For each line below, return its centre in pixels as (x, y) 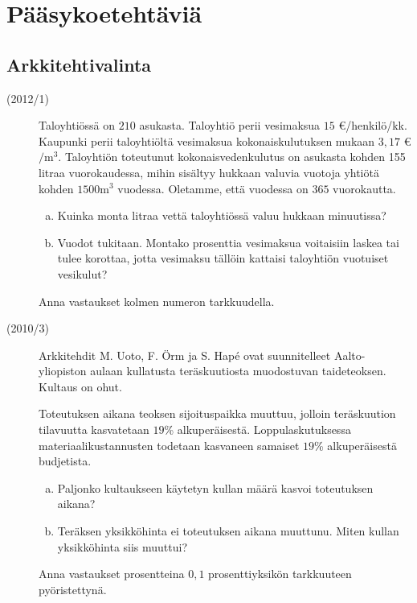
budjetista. (65, 461)
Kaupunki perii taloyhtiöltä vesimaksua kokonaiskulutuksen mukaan (207, 140)
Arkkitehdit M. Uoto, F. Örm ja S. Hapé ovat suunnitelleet (185, 355)
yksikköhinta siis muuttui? (123, 546)
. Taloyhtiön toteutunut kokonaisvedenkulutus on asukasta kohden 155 (232, 157)
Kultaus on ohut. (80, 386)
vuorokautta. (364, 188)
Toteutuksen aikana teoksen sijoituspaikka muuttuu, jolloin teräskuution (217, 413)
